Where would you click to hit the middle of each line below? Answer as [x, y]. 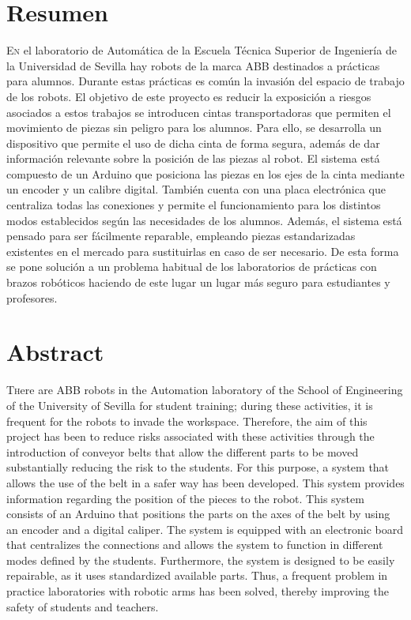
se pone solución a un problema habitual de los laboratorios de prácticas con [192, 267]
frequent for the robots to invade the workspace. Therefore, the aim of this [187, 421]
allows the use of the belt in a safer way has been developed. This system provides [205, 482]
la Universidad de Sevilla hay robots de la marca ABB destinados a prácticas [193, 65]
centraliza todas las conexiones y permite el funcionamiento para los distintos [194, 205]
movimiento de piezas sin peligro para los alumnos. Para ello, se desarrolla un [194, 128]
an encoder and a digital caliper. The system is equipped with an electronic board [205, 529]
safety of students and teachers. [83, 606]
